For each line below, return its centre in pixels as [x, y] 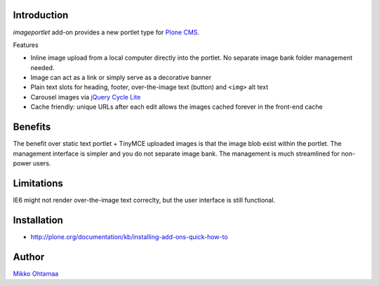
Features [26, 45]
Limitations [38, 183]
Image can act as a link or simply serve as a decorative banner [121, 78]
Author [29, 257]
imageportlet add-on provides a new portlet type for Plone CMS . [106, 32]
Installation [38, 220]
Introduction [41, 15]
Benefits [32, 127]
